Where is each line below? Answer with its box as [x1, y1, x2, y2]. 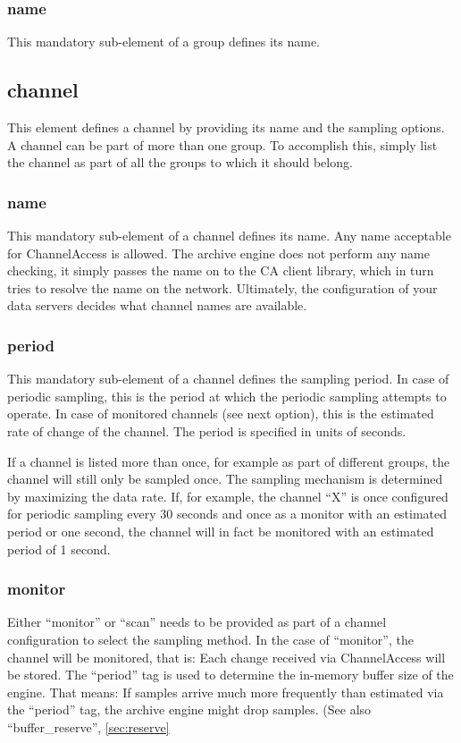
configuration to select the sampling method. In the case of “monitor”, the [7, 629, 414, 648]
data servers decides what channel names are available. [7, 296, 307, 315]
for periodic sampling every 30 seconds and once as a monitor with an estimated [7, 504, 448, 523]
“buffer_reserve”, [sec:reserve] [7, 717, 170, 736]
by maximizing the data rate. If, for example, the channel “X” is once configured [7, 486, 448, 505]
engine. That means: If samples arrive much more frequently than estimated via [7, 682, 444, 701]
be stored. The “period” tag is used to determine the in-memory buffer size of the [7, 665, 454, 684]
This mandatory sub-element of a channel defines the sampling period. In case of [7, 369, 449, 388]
